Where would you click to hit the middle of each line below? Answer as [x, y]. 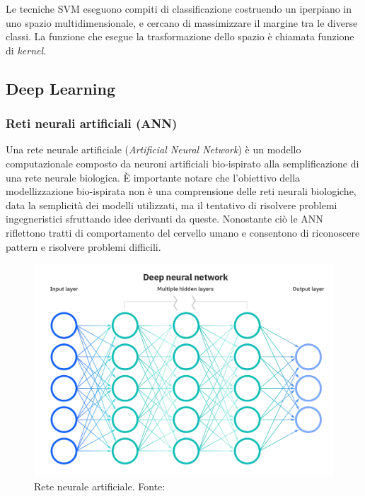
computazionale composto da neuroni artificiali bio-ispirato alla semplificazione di [182, 163]
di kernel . [26, 50]
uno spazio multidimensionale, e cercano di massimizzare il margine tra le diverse [182, 22]
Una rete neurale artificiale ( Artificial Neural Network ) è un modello [153, 149]
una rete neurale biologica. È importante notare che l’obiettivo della [153, 177]
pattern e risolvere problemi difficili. [83, 246]
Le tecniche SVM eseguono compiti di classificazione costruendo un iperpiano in [179, 8]
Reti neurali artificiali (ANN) [92, 123]
